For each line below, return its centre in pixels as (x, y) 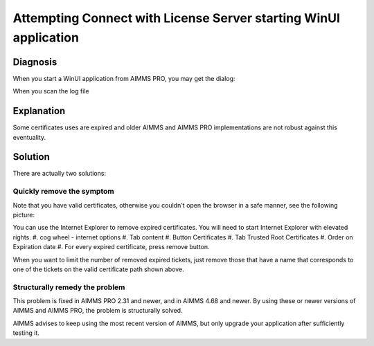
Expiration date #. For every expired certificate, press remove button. (112, 247)
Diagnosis (35, 62)
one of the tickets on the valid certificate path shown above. (98, 269)
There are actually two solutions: (60, 174)
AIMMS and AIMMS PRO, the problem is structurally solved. (98, 311)
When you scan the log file (51, 91)
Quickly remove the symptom (63, 192)
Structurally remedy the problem (69, 287)
